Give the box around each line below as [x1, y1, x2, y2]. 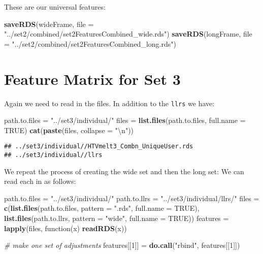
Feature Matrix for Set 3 [4, 68, 181, 89]
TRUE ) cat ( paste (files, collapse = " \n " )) [4, 124, 134, 135]
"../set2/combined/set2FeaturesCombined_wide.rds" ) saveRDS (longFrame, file [4, 28, 252, 39]
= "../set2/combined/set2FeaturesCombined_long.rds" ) [4, 38, 176, 49]
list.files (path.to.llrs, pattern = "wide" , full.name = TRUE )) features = [4, 213, 229, 224]
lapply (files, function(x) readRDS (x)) [4, 223, 127, 233]
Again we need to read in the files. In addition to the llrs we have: [4, 98, 215, 108]
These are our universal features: [4, 2, 106, 12]
